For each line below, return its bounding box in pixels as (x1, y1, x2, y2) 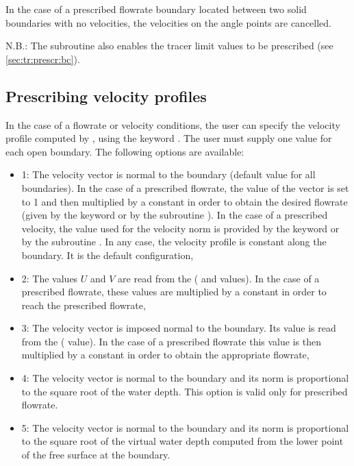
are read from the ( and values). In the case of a (118, 271, 320, 285)
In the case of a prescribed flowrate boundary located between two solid (5, 2, 307, 16)
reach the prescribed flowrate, (21, 297, 146, 312)
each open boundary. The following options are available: (5, 144, 244, 158)
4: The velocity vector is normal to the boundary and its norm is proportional (21, 371, 349, 385)
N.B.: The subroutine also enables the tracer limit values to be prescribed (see (5, 38, 333, 53)
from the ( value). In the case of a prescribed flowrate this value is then (21, 334, 321, 348)
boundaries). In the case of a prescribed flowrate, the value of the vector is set (21, 180, 349, 195)
